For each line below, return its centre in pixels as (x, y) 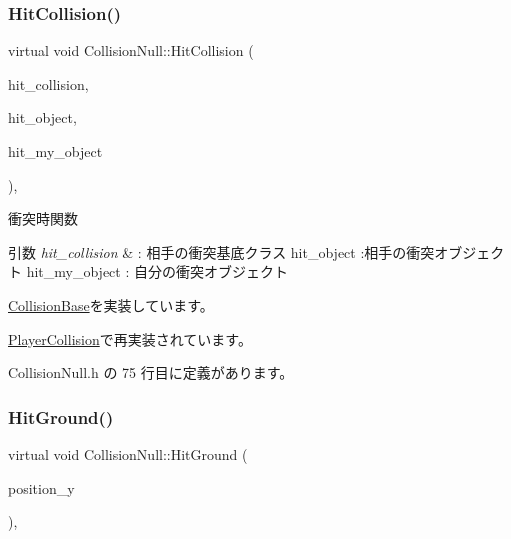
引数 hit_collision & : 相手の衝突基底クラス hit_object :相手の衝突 (221, 251)
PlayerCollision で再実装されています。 (130, 338)
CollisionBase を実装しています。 (111, 304)
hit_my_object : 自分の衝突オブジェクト (157, 271)
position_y (41, 487)
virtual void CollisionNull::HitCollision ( (131, 50)
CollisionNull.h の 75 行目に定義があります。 (151, 372)
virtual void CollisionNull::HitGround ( (128, 453)
